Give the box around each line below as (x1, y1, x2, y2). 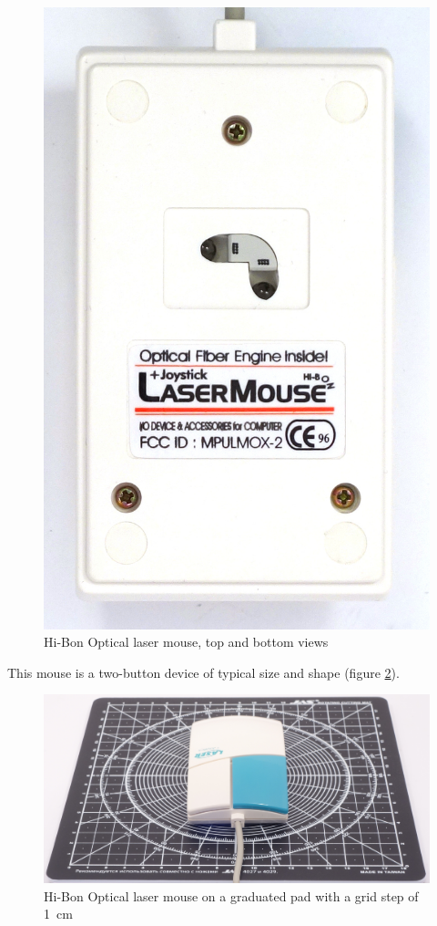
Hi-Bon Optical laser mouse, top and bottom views (44, 632, 329, 651)
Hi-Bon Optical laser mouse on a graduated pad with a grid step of (44, 886, 419, 905)
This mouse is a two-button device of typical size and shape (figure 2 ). (7, 662, 400, 681)
